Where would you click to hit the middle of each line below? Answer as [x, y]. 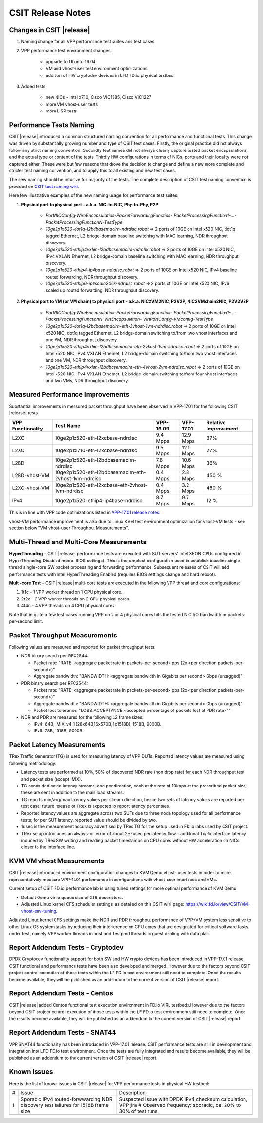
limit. [38, 621]
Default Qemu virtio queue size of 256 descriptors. [72, 897]
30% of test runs [138, 1111]
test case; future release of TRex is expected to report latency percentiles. [96, 806]
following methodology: [33, 763]
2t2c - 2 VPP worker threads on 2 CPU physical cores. [76, 599]
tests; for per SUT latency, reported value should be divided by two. [89, 820]
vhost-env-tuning [39, 911]
